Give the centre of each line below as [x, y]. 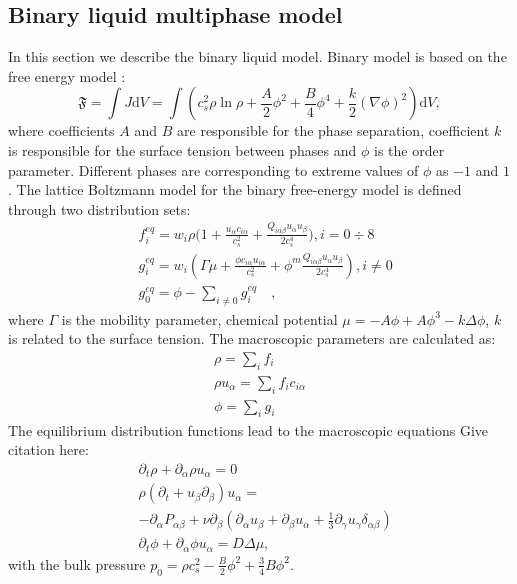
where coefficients [61, 130]
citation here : [48, 449]
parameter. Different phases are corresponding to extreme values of [213, 169]
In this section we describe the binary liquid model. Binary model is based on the [257, 56]
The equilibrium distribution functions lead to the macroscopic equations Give [248, 429]
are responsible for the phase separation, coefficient [333, 130]
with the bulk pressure [77, 563]
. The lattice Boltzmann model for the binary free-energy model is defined [235, 189]
